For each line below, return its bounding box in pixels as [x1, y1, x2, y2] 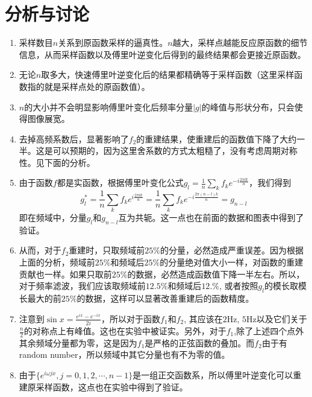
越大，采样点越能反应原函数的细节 [172, 36, 308, 49]
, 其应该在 [184, 312, 223, 325]
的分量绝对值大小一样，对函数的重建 [160, 256, 304, 268]
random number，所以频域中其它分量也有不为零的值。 [19, 348, 230, 361]
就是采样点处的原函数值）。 [44, 80, 150, 92]
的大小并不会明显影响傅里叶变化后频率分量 [24, 100, 193, 113]
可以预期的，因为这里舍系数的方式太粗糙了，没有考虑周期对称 [52, 144, 298, 157]
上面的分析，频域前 [19, 256, 95, 268]
